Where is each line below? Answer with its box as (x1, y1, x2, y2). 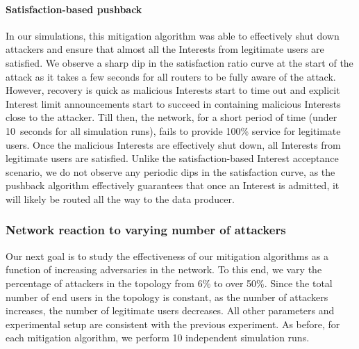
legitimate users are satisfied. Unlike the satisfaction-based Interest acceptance (6, 151, 339, 165)
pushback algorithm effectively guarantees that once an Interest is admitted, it (6, 178, 340, 193)
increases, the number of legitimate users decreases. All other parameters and (6, 303, 335, 318)
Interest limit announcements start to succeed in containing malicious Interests (6, 96, 341, 111)
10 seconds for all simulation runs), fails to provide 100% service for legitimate (6, 123, 341, 138)
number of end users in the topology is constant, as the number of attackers (6, 289, 328, 304)
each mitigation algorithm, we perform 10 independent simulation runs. (6, 330, 310, 345)
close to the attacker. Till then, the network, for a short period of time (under (6, 110, 337, 124)
